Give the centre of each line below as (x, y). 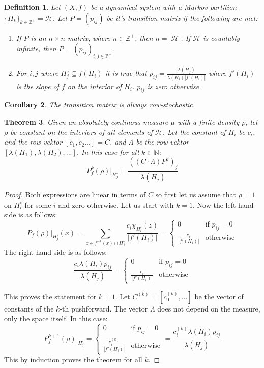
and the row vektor (33, 142)
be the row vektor (163, 142)
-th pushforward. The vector (104, 308)
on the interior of (95, 86)
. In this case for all (108, 151)
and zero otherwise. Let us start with (116, 204)
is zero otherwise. (174, 86)
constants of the (29, 308)
